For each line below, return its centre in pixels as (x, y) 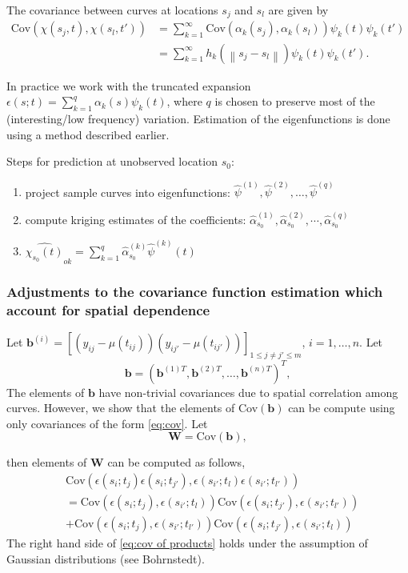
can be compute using (342, 408)
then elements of (47, 462)
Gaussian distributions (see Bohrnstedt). (106, 558)
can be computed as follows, (176, 462)
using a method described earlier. (88, 134)
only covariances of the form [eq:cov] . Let (107, 423)
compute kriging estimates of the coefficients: (136, 219)
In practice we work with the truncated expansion (129, 85)
